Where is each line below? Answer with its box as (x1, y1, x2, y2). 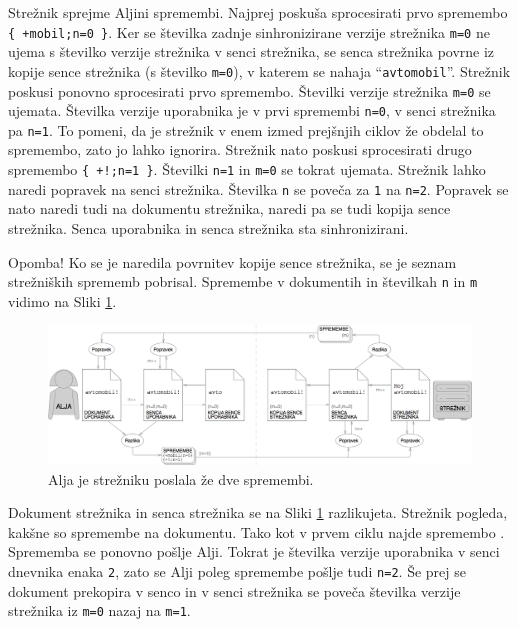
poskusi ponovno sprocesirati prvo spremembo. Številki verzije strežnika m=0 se (8, 80, 491, 101)
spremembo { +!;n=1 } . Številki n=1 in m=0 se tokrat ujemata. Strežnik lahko (8, 159, 486, 180)
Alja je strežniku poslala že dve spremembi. (48, 468, 314, 489)
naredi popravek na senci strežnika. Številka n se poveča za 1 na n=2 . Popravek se (8, 178, 509, 199)
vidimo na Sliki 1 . (8, 290, 117, 311)
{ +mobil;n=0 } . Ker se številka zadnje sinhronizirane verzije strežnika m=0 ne (8, 21, 490, 42)
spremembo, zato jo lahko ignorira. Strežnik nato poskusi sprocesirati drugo (8, 139, 472, 160)
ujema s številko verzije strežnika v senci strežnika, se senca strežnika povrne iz (8, 41, 495, 62)
